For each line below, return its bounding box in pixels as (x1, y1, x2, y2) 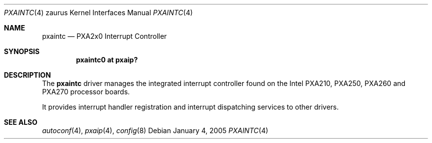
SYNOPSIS (4, 47, 40, 56)
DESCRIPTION (4, 71, 51, 79)
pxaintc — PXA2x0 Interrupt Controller (42, 32, 167, 40)
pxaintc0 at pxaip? (76, 56, 138, 64)
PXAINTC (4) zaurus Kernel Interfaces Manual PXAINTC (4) (4, 8, 193, 17)
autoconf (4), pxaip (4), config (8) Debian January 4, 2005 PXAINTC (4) (42, 126, 268, 135)
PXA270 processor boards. (42, 87, 130, 96)
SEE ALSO (4, 118, 37, 126)
